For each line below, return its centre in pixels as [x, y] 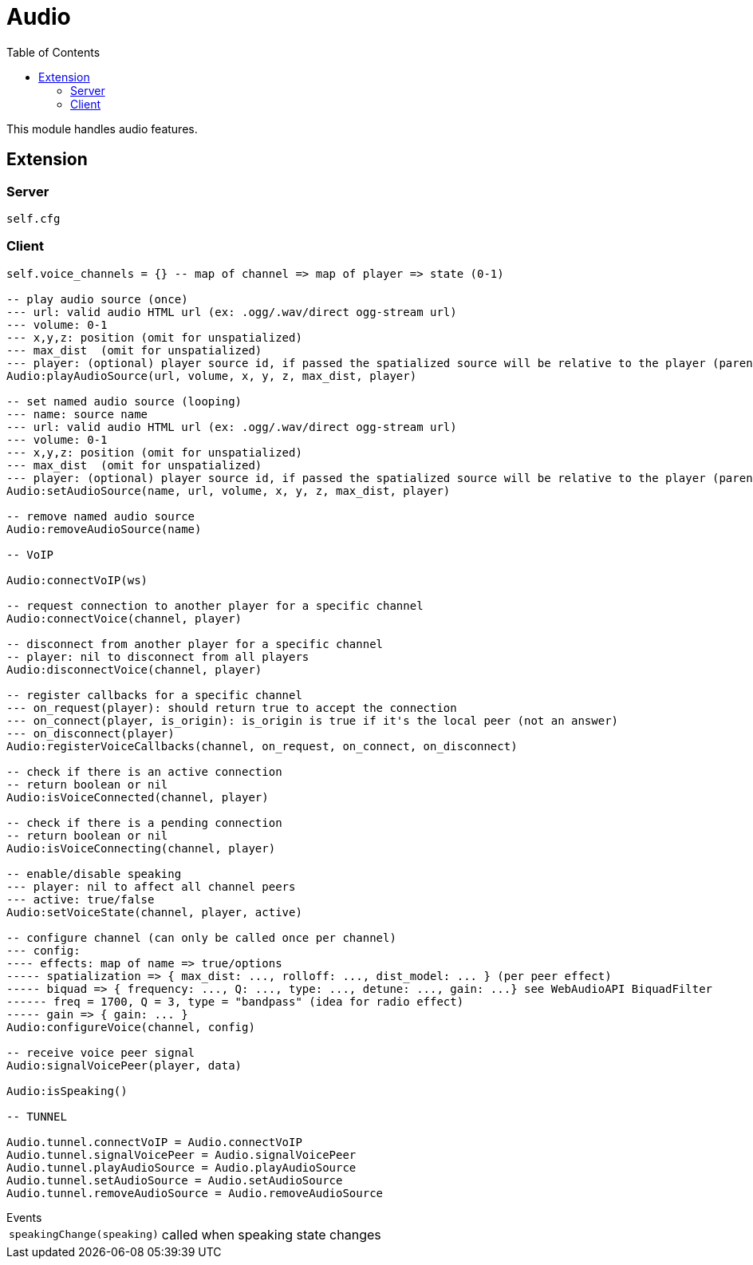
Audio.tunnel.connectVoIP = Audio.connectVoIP [154, 1142]
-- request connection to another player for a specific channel [215, 605]
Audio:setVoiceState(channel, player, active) [154, 912]
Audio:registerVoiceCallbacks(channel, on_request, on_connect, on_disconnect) [262, 746]
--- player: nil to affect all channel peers [151, 886]
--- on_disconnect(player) [91, 733]
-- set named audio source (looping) [124, 401]
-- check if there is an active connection [144, 771]
